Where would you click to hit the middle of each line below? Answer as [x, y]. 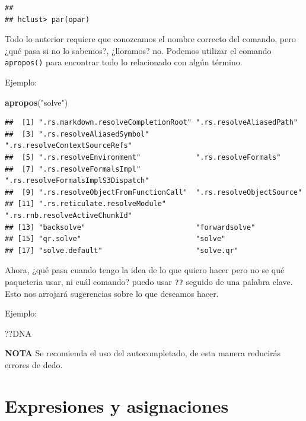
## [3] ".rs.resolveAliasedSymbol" [77, 134]
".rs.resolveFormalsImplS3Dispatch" [77, 181]
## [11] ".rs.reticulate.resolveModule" [86, 204]
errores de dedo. [34, 364]
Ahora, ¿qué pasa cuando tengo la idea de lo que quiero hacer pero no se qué [145, 270]
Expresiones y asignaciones [117, 405]
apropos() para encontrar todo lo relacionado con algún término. [124, 62]
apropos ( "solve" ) [36, 102]
